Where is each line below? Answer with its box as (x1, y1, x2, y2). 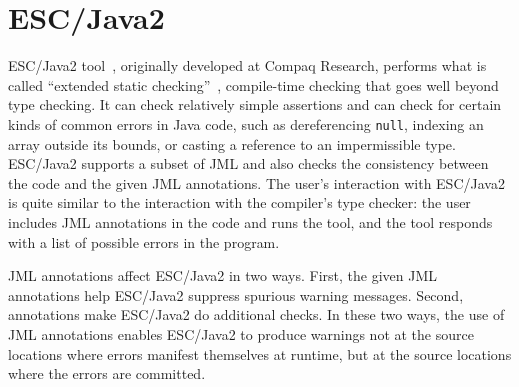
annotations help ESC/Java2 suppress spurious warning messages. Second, (8, 284, 464, 305)
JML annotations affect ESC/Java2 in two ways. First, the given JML (8, 265, 438, 286)
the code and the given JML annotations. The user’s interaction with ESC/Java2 (8, 172, 505, 193)
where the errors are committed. (8, 363, 206, 384)
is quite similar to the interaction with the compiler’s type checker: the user (8, 192, 471, 213)
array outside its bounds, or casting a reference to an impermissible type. (8, 133, 456, 154)
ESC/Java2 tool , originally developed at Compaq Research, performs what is (8, 55, 487, 76)
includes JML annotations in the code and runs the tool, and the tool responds (8, 211, 493, 232)
